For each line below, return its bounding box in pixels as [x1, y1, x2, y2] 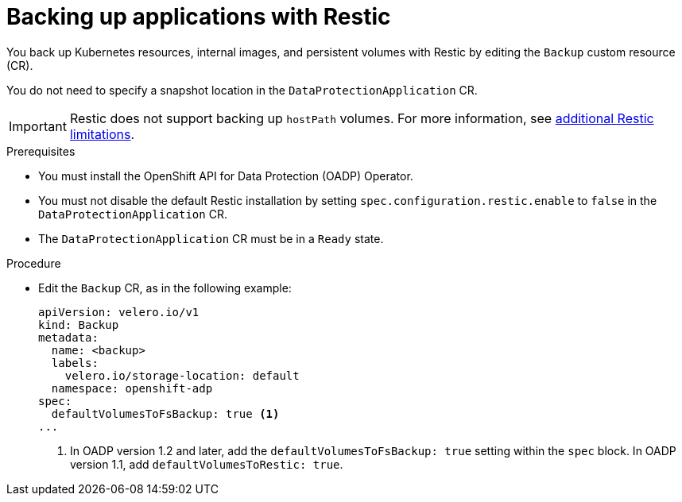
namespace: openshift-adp [51, 381, 213, 395]
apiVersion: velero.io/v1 [38, 305, 200, 319]
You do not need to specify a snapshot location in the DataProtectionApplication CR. [6, 83, 478, 97]
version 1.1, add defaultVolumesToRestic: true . [70, 457, 343, 471]
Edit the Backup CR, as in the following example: [38, 280, 292, 295]
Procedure [6, 256, 61, 270]
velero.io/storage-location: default [64, 369, 300, 382]
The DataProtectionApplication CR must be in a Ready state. [38, 231, 384, 245]
